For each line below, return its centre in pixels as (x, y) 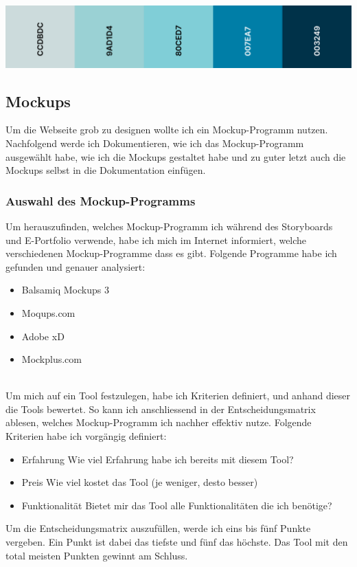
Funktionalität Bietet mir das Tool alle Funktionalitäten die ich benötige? (177, 505)
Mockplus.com (51, 359)
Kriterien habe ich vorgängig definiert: (86, 436)
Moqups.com (48, 312)
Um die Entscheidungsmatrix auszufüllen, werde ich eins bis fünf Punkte (158, 528)
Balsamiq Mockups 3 (65, 290)
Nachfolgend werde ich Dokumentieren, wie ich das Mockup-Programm (155, 143)
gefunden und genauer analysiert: (76, 266)
